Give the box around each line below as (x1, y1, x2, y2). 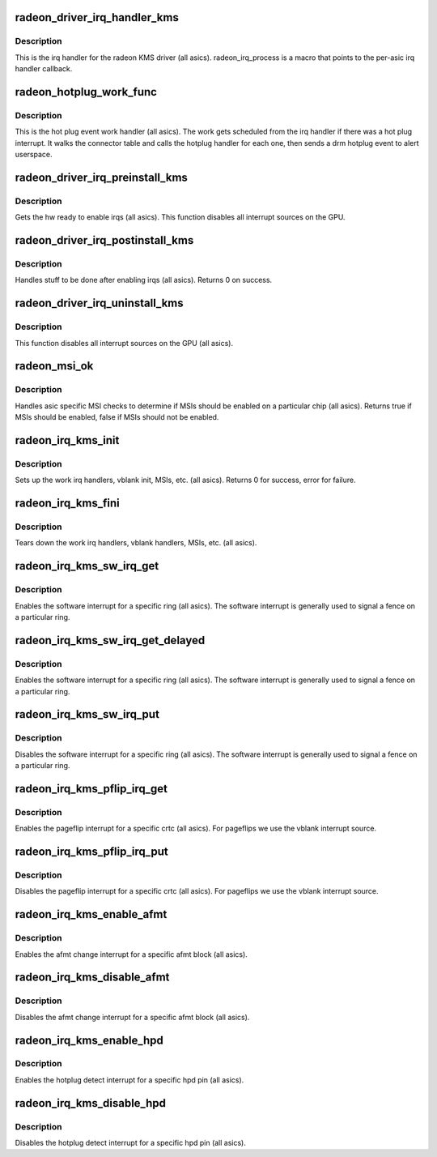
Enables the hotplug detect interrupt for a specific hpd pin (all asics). (15, 1074, 244, 1085)
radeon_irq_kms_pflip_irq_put (15, 845, 169, 859)
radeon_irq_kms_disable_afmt (15, 971, 170, 984)
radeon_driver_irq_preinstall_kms (15, 170, 188, 184)
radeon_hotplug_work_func (15, 85, 158, 99)
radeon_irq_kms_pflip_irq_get (15, 782, 168, 796)
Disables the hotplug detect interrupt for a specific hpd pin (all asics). (15, 1138, 247, 1147)
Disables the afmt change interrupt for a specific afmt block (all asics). (15, 1012, 250, 1022)
